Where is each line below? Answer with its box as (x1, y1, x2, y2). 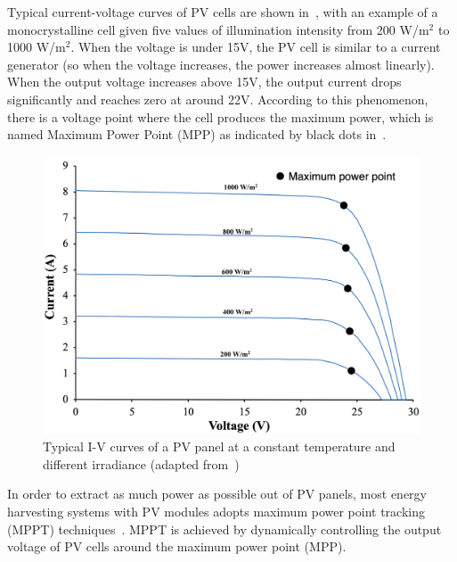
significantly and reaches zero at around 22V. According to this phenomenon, (7, 89, 428, 108)
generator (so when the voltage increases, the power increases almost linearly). (7, 54, 435, 73)
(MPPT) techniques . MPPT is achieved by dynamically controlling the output (7, 519, 442, 538)
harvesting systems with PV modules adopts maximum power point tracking (7, 501, 425, 520)
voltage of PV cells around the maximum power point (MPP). (7, 537, 347, 556)
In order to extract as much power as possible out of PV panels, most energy (7, 484, 427, 503)
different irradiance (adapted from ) (43, 454, 240, 473)
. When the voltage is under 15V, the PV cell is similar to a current (70, 37, 441, 56)
